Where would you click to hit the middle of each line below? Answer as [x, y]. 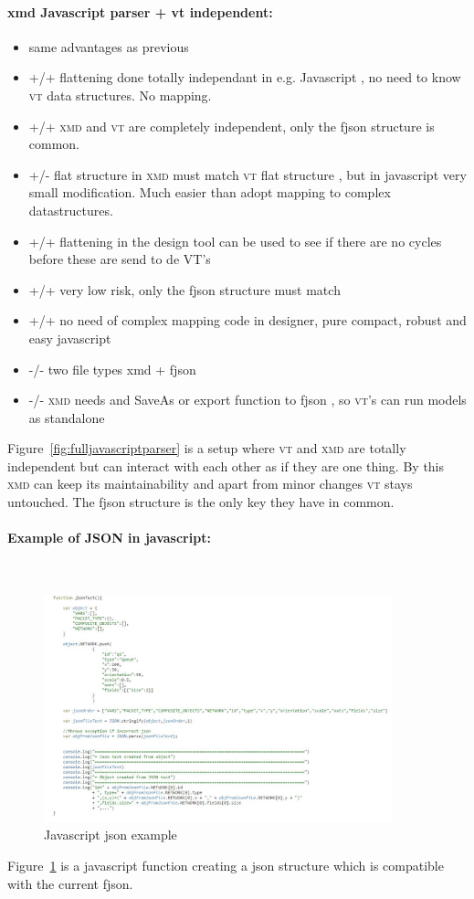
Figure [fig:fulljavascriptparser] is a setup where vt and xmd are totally [207, 448]
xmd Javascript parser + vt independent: [140, 11]
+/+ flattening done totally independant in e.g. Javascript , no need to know [245, 77]
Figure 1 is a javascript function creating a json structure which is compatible [226, 865]
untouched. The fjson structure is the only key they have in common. [201, 502]
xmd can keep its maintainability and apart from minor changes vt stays [210, 484]
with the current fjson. [70, 883]
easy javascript [70, 338]
